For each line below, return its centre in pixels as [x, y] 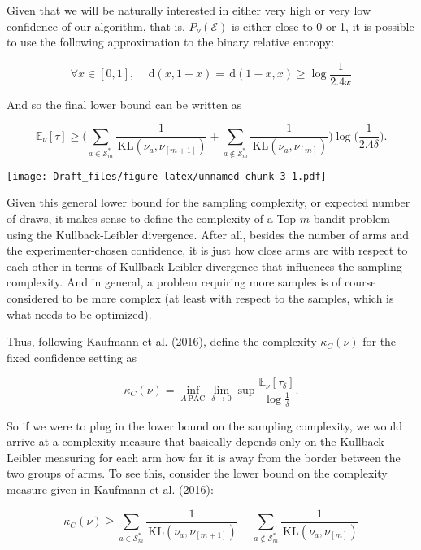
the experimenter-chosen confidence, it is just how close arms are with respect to [207, 250]
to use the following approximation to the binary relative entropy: [171, 42]
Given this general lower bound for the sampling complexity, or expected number [208, 202]
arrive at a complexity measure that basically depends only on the [171, 441]
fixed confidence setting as [72, 357]
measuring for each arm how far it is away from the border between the [222, 457]
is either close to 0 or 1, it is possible [323, 26]
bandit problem [352, 218]
